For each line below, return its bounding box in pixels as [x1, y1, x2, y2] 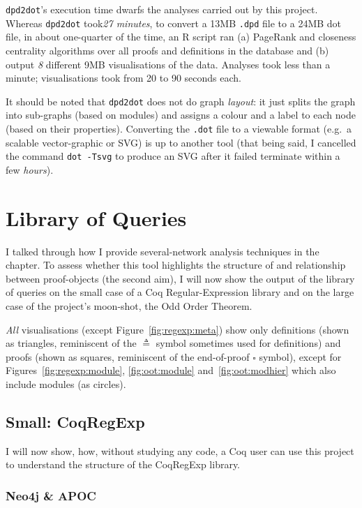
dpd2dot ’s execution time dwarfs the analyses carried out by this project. [6, 2, 318, 16]
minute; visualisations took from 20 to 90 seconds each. [6, 70, 241, 85]
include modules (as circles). [6, 376, 126, 391]
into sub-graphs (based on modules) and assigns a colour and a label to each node [6, 107, 356, 122]
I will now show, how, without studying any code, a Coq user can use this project [6, 443, 354, 458]
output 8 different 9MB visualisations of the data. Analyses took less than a [6, 57, 331, 71]
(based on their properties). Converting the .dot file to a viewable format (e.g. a [6, 121, 352, 135]
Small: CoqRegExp [6, 410, 145, 432]
